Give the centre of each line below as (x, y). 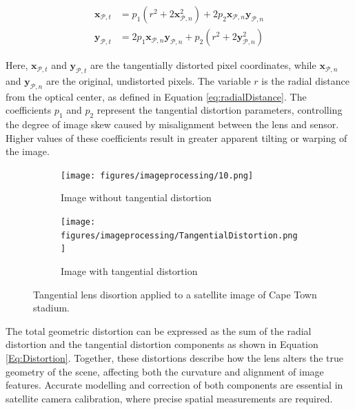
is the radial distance (306, 80)
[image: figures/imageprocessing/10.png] (157, 175)
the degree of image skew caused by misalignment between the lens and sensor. (172, 124)
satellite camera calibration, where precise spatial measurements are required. (169, 398)
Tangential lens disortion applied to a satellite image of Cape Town (175, 294)
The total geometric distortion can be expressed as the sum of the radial (159, 330)
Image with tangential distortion (129, 271)
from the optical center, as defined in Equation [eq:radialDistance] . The (156, 96)
